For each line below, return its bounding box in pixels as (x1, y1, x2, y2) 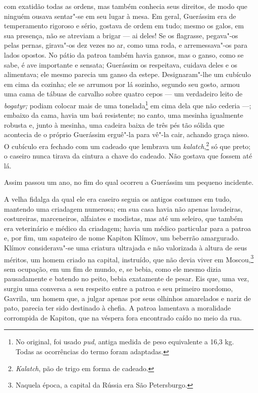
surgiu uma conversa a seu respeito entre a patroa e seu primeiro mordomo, (4, 283, 233, 293)
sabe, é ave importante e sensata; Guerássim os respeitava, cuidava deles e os (4, 59, 237, 70)
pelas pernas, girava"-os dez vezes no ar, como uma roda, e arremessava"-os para (4, 40, 248, 50)
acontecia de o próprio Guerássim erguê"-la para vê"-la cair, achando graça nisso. (4, 129, 249, 140)
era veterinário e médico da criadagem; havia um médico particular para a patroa (4, 223, 251, 233)
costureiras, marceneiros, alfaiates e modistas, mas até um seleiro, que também (4, 213, 243, 224)
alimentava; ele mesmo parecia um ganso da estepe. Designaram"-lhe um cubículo (4, 69, 251, 79)
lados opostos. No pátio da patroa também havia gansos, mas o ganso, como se (4, 49, 244, 60)
